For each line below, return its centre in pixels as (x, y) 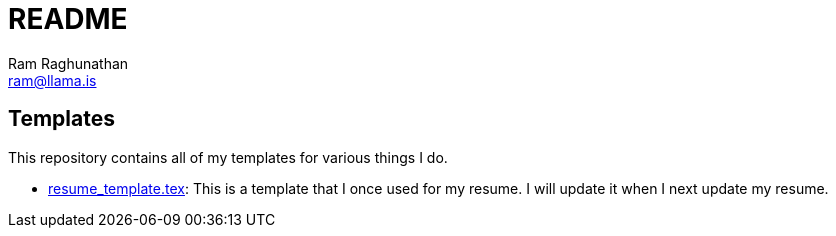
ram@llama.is (52, 80)
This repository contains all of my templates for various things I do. (228, 157)
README (68, 19)
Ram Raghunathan (68, 63)
